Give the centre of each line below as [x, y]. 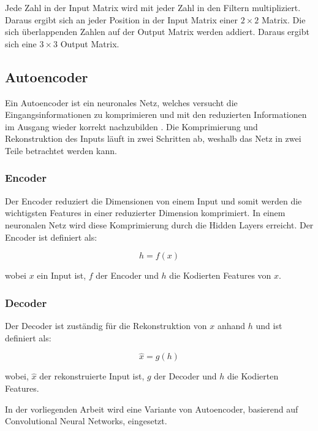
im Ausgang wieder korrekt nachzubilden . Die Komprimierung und [131, 126]
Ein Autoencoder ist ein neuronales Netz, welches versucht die [121, 102]
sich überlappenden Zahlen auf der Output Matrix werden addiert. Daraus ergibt [157, 32]
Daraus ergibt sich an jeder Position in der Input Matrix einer [122, 19]
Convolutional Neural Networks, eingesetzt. [86, 421]
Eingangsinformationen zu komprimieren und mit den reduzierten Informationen [156, 115]
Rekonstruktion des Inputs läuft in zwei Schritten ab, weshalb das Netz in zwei [153, 138]
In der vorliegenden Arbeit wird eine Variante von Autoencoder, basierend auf [152, 409]
